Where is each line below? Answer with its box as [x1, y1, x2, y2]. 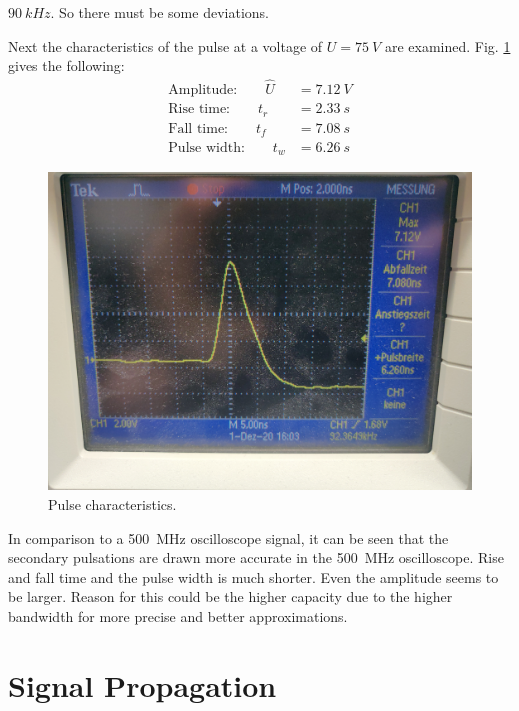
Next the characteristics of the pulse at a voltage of [8, 35, 323, 56]
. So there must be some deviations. [50, 2, 269, 22]
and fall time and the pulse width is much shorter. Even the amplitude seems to [8, 566, 499, 587]
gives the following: [8, 55, 125, 76]
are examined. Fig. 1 [384, 35, 511, 56]
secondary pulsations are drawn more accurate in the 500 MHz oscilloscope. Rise [8, 547, 504, 568]
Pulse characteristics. [48, 494, 177, 515]
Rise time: [168, 102, 230, 117]
